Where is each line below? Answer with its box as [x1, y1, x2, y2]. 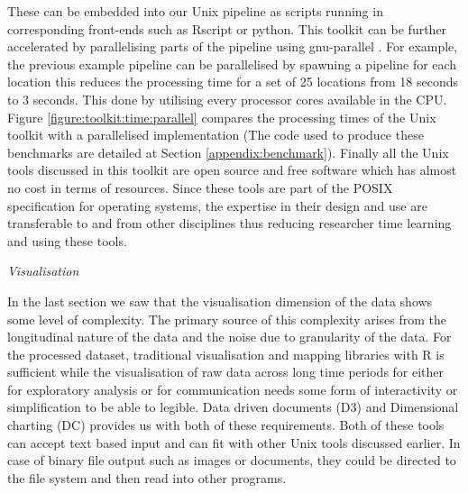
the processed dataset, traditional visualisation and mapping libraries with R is [7, 344, 445, 363]
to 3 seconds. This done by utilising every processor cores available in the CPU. [7, 89, 447, 108]
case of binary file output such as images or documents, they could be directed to [7, 451, 456, 470]
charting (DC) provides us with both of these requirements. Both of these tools [7, 415, 445, 434]
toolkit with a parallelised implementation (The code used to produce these [7, 125, 424, 144]
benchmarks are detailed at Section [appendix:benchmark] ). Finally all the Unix [7, 142, 449, 161]
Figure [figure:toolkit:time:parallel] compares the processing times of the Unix [7, 107, 436, 126]
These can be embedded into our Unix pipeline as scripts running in [7, 2, 383, 20]
